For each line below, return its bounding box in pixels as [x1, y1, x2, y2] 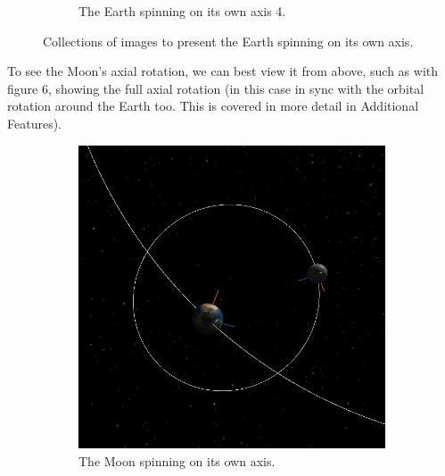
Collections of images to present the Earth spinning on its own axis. [43, 31, 414, 50]
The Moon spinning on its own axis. [78, 451, 276, 470]
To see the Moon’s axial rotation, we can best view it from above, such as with [7, 62, 439, 80]
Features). [7, 113, 62, 132]
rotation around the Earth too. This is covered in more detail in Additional [7, 96, 419, 115]
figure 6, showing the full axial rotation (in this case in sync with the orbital [7, 79, 424, 97]
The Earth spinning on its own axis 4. [78, 2, 286, 20]
